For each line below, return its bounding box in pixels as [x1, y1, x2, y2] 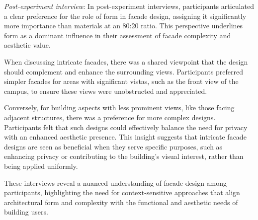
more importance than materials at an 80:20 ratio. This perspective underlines [4, 20, 243, 31]
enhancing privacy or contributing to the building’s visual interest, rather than [4, 151, 244, 161]
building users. [4, 207, 48, 217]
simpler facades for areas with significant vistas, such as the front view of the [4, 76, 239, 86]
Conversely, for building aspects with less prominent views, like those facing [4, 102, 235, 113]
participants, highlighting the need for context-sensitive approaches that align [4, 187, 240, 198]
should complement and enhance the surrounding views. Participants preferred [4, 66, 244, 76]
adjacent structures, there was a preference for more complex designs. [4, 112, 216, 122]
